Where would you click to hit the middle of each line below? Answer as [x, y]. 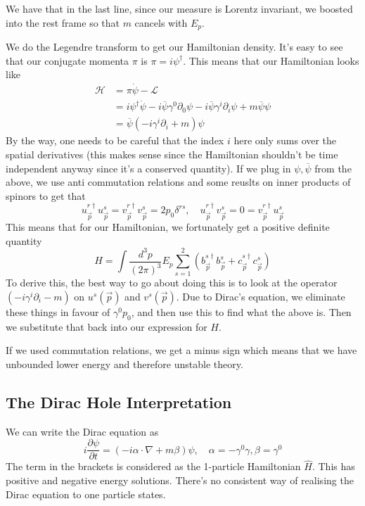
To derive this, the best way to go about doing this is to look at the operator [172, 283]
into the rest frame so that [63, 22]
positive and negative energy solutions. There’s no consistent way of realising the [180, 480]
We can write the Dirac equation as [82, 431]
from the [333, 168]
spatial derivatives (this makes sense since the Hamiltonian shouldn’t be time [172, 154]
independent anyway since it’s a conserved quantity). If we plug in [148, 168]
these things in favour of [58, 311]
